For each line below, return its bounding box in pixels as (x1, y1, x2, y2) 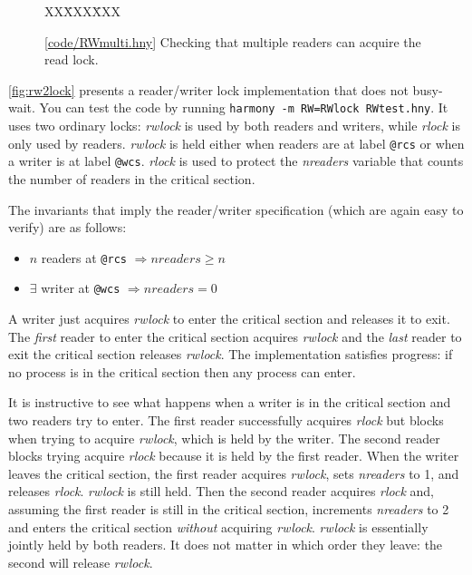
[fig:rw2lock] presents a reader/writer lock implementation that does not (8, 80, 409, 99)
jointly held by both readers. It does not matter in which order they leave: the (8, 535, 443, 554)
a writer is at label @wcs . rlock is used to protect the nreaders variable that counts (8, 151, 464, 171)
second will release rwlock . (8, 552, 153, 571)
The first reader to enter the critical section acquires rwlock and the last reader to (8, 326, 462, 346)
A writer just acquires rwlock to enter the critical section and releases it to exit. (8, 309, 450, 328)
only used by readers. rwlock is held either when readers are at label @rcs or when (8, 133, 465, 152)
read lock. (44, 50, 99, 69)
